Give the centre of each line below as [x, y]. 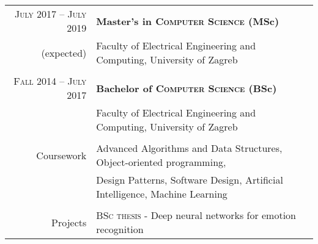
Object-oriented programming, [161, 162]
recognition [120, 229]
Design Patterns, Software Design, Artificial [190, 180]
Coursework [61, 155]
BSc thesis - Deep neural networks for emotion [196, 215]
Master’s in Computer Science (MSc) [188, 21]
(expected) [64, 52]
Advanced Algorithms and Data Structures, [189, 148]
